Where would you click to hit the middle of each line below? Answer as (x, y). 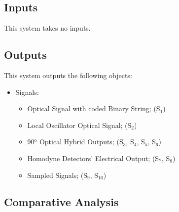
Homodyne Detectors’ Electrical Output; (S (93, 158)
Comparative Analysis (61, 201)
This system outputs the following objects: (68, 75)
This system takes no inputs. (47, 28)
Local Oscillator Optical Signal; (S (79, 125)
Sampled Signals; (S (57, 175)
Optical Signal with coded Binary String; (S (94, 108)
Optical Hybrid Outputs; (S (81, 142)
